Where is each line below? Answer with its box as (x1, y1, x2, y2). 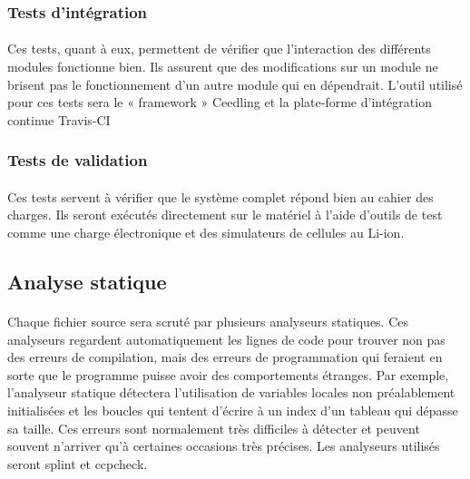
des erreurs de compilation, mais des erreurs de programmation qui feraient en (7, 347, 443, 367)
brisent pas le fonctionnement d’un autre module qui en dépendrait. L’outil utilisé (7, 74, 463, 93)
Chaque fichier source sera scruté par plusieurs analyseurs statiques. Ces (7, 312, 409, 330)
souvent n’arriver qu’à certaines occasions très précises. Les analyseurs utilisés (7, 436, 440, 455)
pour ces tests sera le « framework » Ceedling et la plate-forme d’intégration (7, 93, 432, 112)
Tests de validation (7, 149, 148, 171)
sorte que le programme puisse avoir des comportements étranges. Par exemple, (7, 365, 449, 384)
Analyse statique (7, 268, 167, 296)
